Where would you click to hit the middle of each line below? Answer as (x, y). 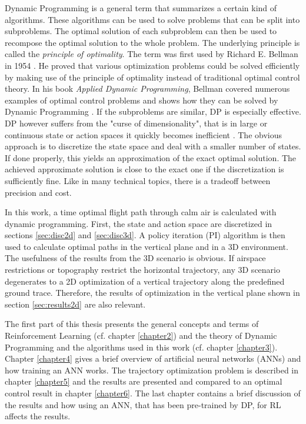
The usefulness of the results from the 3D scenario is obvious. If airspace (135, 258)
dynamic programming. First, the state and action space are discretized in (139, 223)
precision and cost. (38, 192)
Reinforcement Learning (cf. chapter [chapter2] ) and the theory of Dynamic (141, 335)
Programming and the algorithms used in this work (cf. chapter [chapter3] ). (141, 347)
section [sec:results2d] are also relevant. (75, 304)
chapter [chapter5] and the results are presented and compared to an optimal (144, 381)
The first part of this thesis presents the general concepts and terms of (132, 324)
